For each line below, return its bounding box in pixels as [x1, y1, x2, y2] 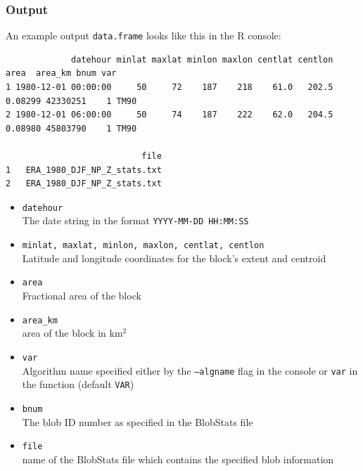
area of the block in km [22, 325, 123, 340]
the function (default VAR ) [22, 377, 134, 392]
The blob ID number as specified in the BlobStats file [22, 414, 253, 429]
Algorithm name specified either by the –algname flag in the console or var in [22, 363, 358, 378]
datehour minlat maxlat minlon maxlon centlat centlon [71, 54, 333, 65]
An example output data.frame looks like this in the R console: [6, 28, 281, 43]
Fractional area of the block [22, 288, 141, 303]
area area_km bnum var [6, 68, 117, 79]
